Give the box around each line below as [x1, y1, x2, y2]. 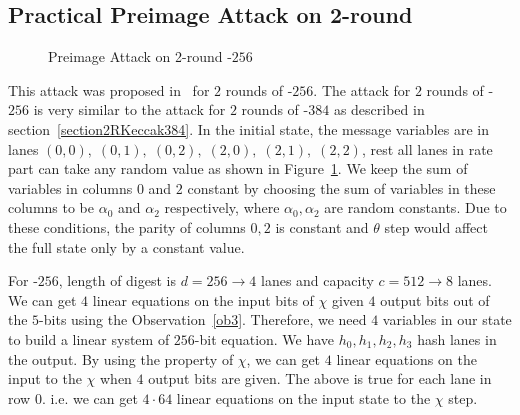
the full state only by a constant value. [8, 236, 245, 257]
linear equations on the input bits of [92, 289, 314, 310]
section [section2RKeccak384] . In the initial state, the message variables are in [8, 118, 489, 139]
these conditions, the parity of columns [8, 216, 246, 237]
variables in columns [8, 177, 133, 198]
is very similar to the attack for [33, 99, 226, 120]
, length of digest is [58, 270, 177, 291]
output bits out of [380, 289, 490, 310]
